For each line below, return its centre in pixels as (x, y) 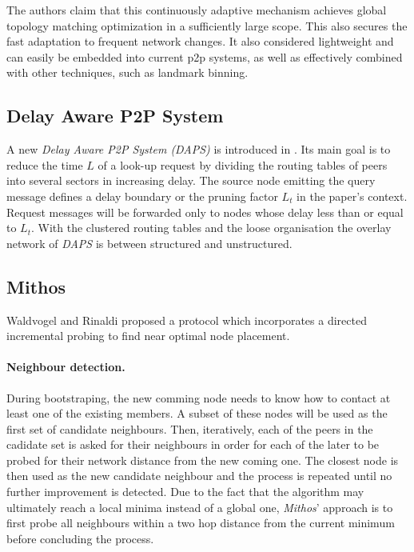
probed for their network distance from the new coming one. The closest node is (203, 460)
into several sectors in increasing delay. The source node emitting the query (191, 180)
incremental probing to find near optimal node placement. (148, 336)
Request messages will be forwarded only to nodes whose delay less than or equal (205, 212)
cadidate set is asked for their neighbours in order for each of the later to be (193, 444)
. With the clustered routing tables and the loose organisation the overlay (211, 228)
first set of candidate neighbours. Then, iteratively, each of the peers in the (190, 428)
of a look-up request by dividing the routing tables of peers (243, 164)
